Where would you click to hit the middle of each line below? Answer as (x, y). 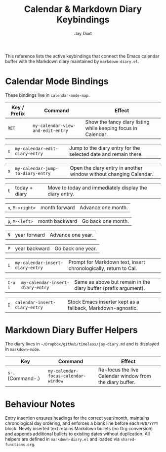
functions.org (20, 445)
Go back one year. (76, 248)
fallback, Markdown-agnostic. (103, 308)
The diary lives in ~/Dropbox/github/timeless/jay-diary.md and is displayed (82, 344)
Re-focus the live (118, 370)
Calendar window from (125, 376)
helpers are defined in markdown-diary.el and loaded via (62, 439)
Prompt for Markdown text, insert (107, 262)
